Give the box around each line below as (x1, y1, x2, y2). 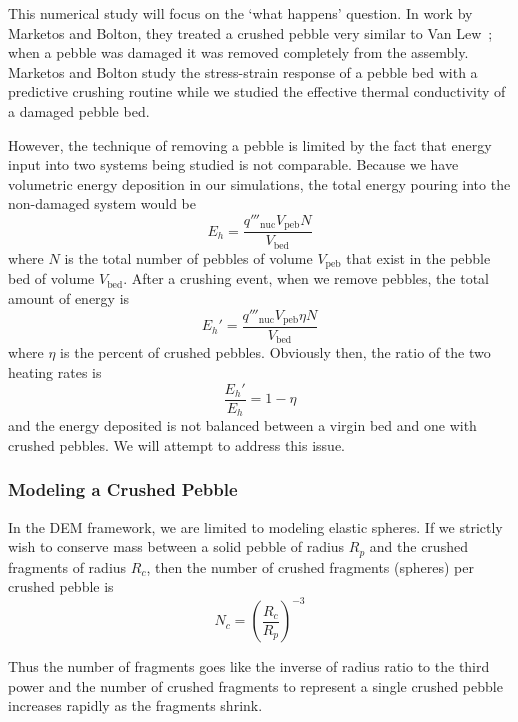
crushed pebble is (8, 576, 114, 597)
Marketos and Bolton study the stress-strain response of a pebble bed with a (8, 61, 478, 82)
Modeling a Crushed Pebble (8, 477, 238, 502)
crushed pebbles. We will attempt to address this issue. (8, 434, 345, 455)
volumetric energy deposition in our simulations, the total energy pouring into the (8, 173, 511, 194)
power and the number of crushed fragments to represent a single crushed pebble (8, 675, 503, 696)
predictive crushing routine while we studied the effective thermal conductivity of (8, 81, 506, 102)
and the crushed (369, 536, 468, 557)
